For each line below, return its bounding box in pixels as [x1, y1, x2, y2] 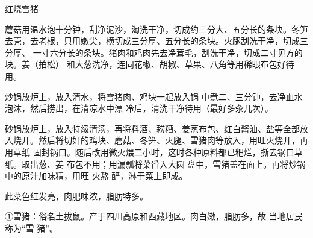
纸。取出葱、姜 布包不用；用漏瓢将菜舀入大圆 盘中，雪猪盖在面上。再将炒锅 [5, 157, 306, 170]
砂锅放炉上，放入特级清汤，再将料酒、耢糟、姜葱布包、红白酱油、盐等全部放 [5, 122, 308, 134]
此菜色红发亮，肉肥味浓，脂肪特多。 [5, 189, 148, 202]
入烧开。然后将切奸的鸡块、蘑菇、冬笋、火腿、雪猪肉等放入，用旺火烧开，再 [5, 134, 308, 146]
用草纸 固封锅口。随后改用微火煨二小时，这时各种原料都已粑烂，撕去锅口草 [5, 145, 303, 158]
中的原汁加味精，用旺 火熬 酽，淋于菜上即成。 [5, 169, 188, 182]
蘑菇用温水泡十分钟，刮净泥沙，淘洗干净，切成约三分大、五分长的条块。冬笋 [5, 22, 308, 35]
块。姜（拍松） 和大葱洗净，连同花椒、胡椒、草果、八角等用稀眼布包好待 [5, 58, 294, 70]
